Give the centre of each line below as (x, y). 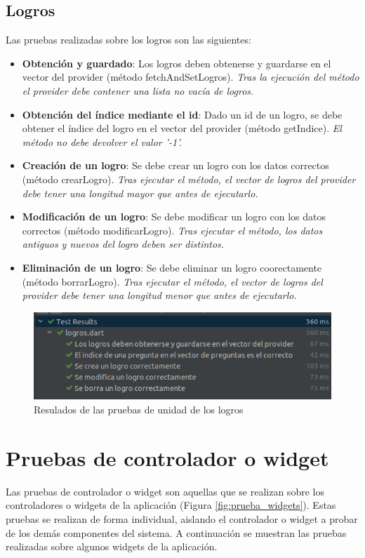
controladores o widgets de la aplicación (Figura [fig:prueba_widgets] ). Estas (171, 505)
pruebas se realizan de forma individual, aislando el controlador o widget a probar (182, 518)
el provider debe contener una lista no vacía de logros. (138, 90)
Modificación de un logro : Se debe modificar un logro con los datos (174, 217)
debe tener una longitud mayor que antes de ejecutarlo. (140, 193)
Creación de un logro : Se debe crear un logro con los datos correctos (175, 165)
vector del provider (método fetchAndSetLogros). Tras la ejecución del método (191, 77)
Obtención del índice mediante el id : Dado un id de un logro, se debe (182, 114)
